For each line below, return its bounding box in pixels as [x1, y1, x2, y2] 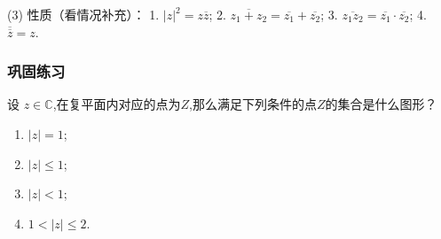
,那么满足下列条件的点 [189, 95, 317, 113]
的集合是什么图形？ [325, 95, 437, 113]
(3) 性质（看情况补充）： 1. [7, 5, 160, 23]
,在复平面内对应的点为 [52, 95, 181, 113]
